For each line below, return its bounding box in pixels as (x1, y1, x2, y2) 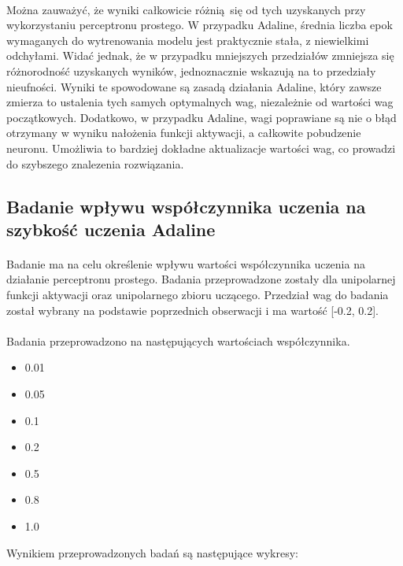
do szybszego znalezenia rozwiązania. (6, 155, 184, 172)
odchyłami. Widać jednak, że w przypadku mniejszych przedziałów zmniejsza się (6, 47, 394, 64)
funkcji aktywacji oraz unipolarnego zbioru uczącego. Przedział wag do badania (6, 287, 389, 303)
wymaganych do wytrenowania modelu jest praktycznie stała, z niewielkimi (6, 31, 369, 48)
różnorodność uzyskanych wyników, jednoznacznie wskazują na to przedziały (6, 62, 376, 79)
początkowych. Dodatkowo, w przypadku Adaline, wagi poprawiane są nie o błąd (6, 109, 397, 125)
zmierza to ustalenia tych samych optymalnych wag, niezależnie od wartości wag (6, 94, 394, 110)
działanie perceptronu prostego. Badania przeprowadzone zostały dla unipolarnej (6, 271, 396, 287)
